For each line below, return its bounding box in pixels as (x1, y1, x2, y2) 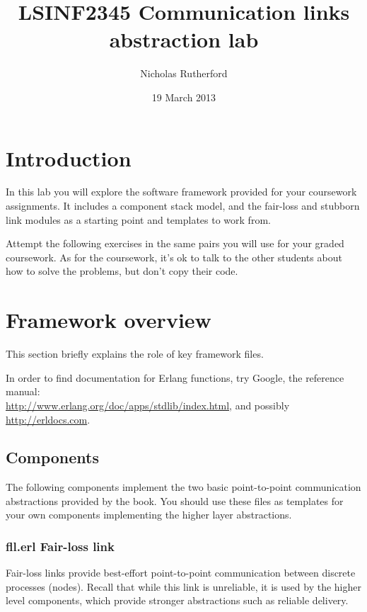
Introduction (6, 143, 132, 172)
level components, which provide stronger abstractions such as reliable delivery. (6, 593, 349, 608)
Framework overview (6, 305, 211, 334)
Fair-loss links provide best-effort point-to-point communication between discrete (6, 565, 356, 580)
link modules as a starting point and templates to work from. (6, 212, 271, 227)
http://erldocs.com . (6, 412, 91, 426)
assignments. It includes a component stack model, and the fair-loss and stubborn (6, 198, 360, 213)
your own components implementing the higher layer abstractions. (6, 507, 292, 522)
